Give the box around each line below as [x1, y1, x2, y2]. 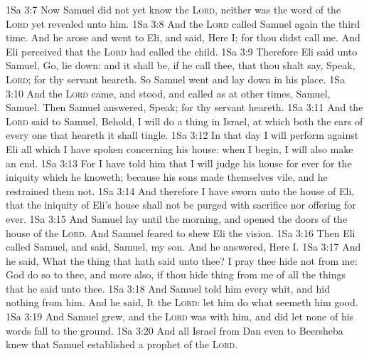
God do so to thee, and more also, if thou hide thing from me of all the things [6, 267, 346, 282]
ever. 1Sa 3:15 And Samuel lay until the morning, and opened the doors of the [6, 211, 348, 226]
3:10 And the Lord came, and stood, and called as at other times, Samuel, [6, 85, 331, 100]
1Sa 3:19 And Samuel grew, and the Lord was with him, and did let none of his [6, 309, 354, 324]
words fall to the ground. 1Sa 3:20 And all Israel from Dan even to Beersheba [6, 323, 343, 337]
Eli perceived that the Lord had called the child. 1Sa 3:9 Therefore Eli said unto [6, 43, 358, 58]
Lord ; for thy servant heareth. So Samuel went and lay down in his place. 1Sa [6, 71, 346, 86]
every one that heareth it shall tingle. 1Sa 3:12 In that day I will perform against [6, 127, 359, 142]
